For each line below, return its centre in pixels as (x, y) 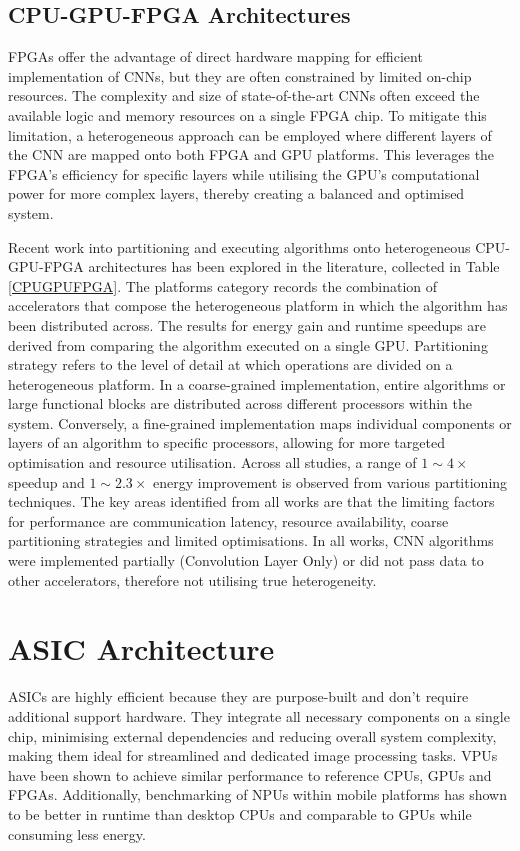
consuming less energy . (77, 833)
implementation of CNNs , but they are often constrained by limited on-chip (240, 75)
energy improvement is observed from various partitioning (330, 481)
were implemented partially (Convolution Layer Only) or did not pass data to (246, 560)
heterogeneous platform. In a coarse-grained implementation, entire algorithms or (257, 383)
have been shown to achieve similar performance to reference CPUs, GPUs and (250, 774)
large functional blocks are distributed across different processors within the (240, 403)
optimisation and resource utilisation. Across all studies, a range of (212, 462)
